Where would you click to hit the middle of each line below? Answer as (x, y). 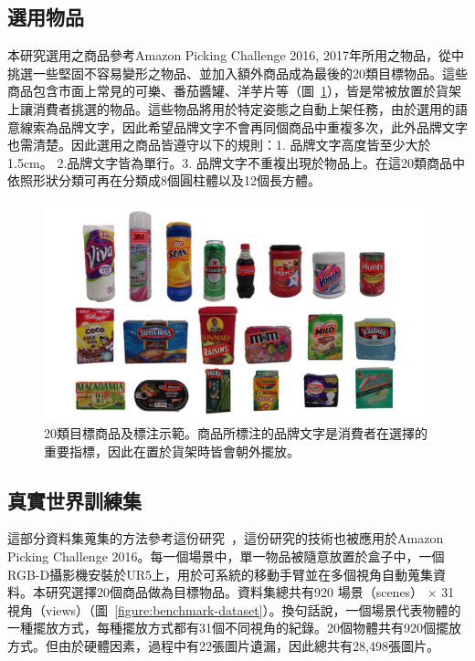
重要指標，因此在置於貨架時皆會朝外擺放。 (172, 451)
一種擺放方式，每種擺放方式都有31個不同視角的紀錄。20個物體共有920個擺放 (234, 628)
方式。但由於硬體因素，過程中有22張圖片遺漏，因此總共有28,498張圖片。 (223, 645)
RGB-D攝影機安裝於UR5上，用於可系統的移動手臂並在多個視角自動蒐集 (220, 574)
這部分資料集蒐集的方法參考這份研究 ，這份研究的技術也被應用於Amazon (226, 538)
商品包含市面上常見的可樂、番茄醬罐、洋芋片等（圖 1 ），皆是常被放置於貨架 (234, 91)
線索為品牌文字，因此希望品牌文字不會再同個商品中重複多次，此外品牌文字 (243, 126)
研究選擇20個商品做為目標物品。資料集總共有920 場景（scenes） (234, 592)
